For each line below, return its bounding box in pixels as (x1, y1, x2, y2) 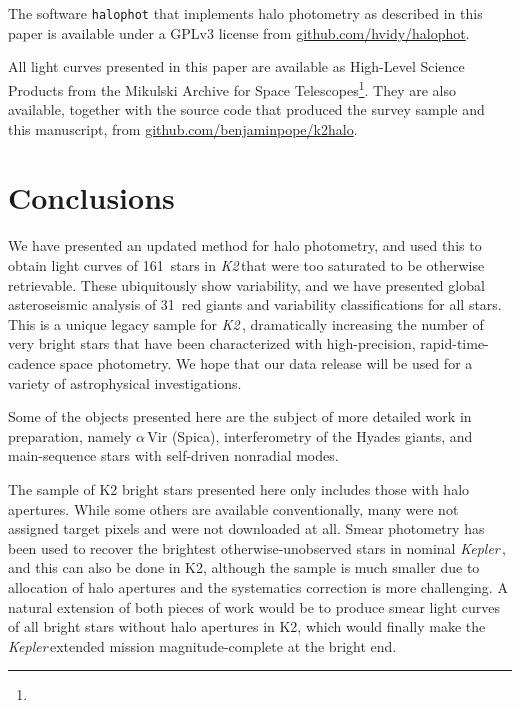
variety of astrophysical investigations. (8, 372, 242, 393)
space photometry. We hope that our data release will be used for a (60, 352, 473, 373)
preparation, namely (8, 425, 132, 446)
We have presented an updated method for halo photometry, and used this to (8, 235, 482, 256)
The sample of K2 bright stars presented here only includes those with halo (8, 478, 470, 499)
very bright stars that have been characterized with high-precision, (8, 333, 416, 354)
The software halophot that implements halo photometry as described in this (8, 3, 483, 23)
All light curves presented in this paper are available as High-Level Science (8, 56, 465, 77)
